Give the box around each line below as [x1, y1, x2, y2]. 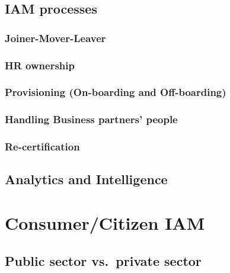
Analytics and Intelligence [5, 170, 168, 188]
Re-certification [5, 139, 80, 154]
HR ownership [5, 57, 75, 72]
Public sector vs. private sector [5, 251, 202, 269]
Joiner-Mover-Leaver [5, 30, 106, 45]
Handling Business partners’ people [5, 112, 178, 127]
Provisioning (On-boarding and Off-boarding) [5, 85, 226, 99]
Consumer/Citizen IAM [5, 210, 205, 235]
